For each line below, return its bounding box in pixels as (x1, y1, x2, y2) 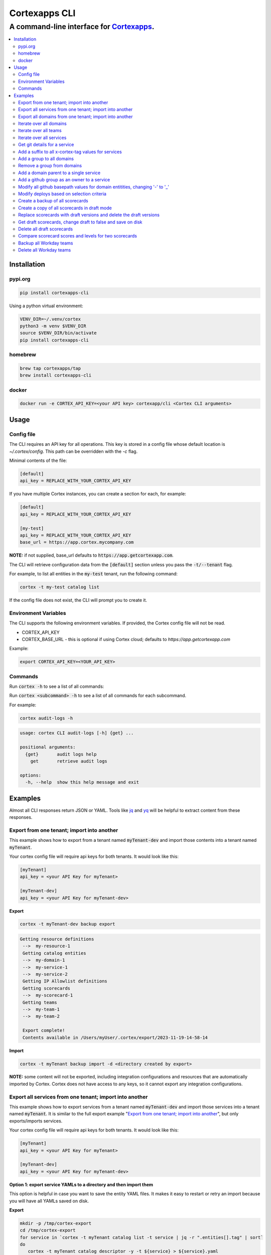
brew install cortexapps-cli (20, 372, 92, 379)
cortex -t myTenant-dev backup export (20, 921, 115, 927)
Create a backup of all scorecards (18, 198, 88, 204)
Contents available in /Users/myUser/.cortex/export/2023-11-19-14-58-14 (23, 1035, 208, 1040)
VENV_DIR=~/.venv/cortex (20, 316, 81, 322)
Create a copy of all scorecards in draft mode (18, 205, 112, 211)
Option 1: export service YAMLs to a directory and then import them (9, 1181, 153, 1187)
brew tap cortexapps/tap (20, 365, 81, 371)
